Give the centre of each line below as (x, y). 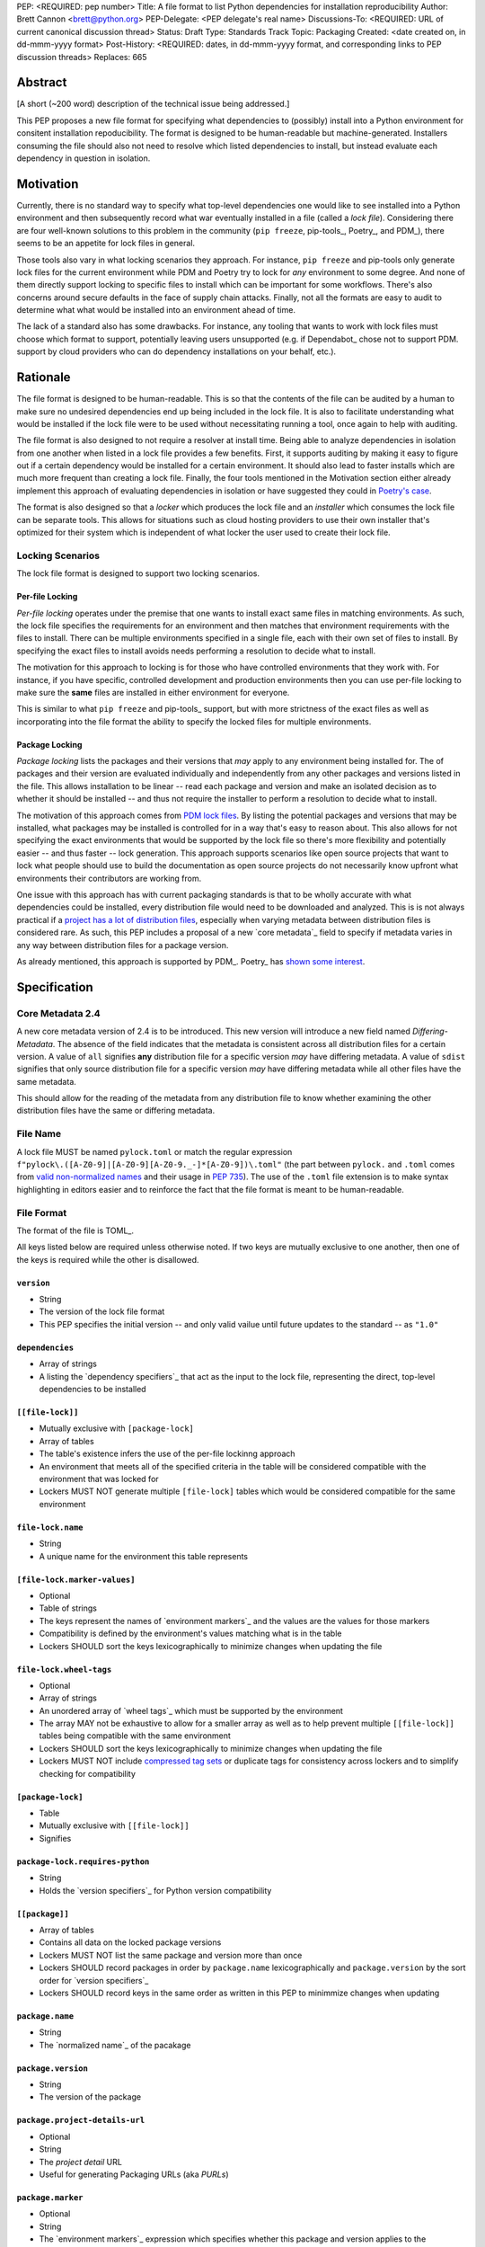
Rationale (44, 377)
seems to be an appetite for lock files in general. (106, 244)
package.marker (50, 2198)
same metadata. (46, 1081)
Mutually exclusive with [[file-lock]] (114, 1825)
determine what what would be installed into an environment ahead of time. (156, 310)
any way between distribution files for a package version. (123, 945)
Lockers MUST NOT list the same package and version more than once (171, 1955)
